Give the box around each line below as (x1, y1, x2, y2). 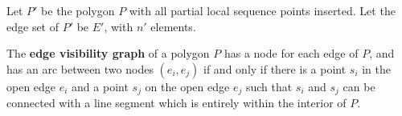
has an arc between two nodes (6, 60, 154, 77)
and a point (72, 78, 129, 94)
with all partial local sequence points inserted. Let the (129, 2, 396, 18)
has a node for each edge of (224, 45, 359, 62)
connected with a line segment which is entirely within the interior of (6, 94, 347, 111)
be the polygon (41, 2, 115, 18)
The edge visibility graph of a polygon (6, 45, 210, 62)
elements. (150, 18, 196, 34)
